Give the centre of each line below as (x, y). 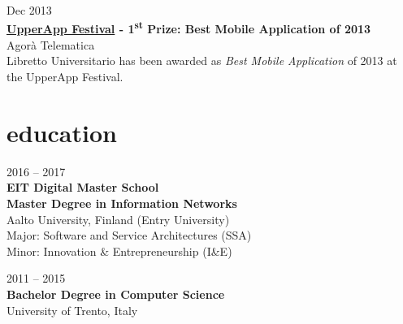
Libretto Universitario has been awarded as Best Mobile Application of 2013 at (202, 60)
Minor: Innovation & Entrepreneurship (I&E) (119, 251)
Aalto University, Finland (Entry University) (118, 219)
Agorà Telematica (51, 44)
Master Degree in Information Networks (122, 203)
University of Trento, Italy (72, 310)
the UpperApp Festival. (65, 77)
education (62, 132)
